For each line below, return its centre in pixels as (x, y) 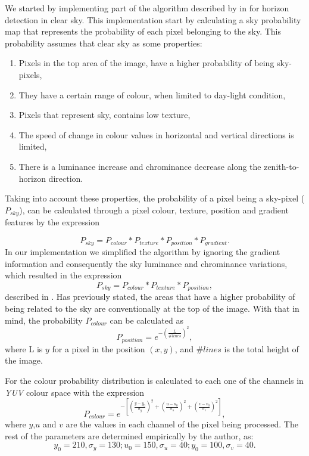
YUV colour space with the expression (75, 392)
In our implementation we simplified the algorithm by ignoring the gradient (143, 252)
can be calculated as (146, 320)
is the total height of (261, 348)
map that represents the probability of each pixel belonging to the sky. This (143, 31)
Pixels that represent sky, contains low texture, (104, 115)
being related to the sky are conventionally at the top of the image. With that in (152, 308)
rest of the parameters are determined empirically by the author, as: (129, 435)
